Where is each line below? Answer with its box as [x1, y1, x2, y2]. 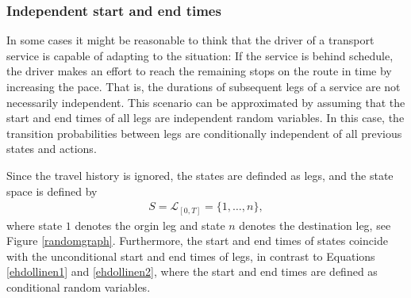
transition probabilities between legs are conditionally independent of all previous [6, 124, 402, 141]
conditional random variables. [6, 279, 151, 296]
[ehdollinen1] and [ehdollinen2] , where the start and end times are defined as [6, 263, 378, 280]
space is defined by [6, 182, 98, 199]
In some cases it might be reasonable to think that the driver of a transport [6, 32, 375, 48]
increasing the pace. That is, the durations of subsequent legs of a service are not [6, 78, 401, 94]
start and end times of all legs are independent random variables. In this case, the [6, 109, 405, 126]
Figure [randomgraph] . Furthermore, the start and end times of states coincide [6, 232, 388, 249]
